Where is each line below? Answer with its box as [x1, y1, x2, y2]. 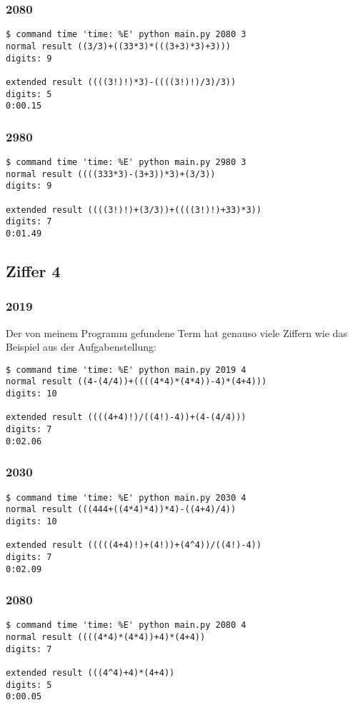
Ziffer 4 [6, 260, 61, 282]
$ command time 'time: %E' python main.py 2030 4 [6, 492, 247, 503]
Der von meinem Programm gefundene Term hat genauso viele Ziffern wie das [6, 325, 347, 340]
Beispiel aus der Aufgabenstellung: [6, 339, 156, 354]
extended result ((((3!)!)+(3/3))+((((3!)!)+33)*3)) [6, 204, 262, 215]
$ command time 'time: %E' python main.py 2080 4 [6, 620, 247, 631]
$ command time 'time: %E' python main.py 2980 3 [6, 157, 247, 168]
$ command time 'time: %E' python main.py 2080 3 [6, 29, 247, 40]
